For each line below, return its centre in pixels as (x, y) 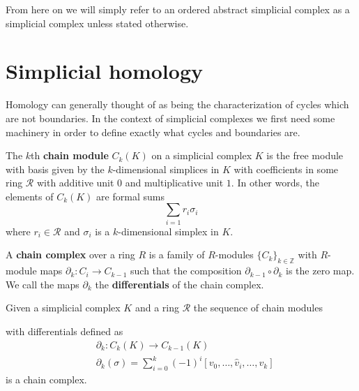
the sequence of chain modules (258, 308)
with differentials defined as (64, 331)
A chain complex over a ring (70, 254)
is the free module (305, 155)
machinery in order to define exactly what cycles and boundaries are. (153, 132)
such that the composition (186, 271)
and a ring (157, 308)
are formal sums (130, 196)
